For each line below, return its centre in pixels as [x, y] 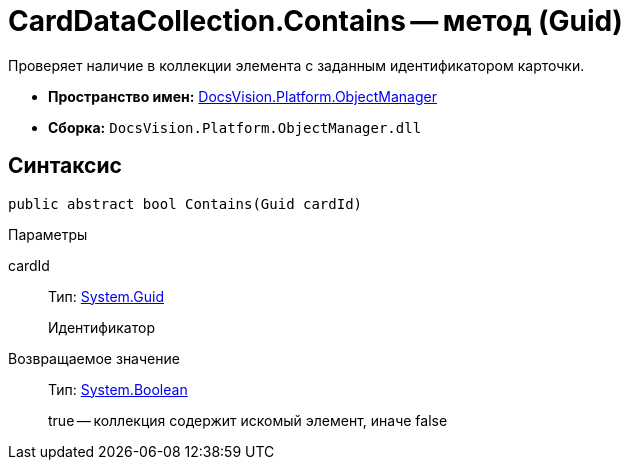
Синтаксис [65, 166]
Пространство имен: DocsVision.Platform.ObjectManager [242, 96]
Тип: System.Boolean [118, 389]
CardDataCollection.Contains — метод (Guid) [315, 21]
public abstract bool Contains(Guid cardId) [185, 203]
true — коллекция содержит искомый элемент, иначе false [248, 420]
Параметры [48, 234]
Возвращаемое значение [94, 358]
